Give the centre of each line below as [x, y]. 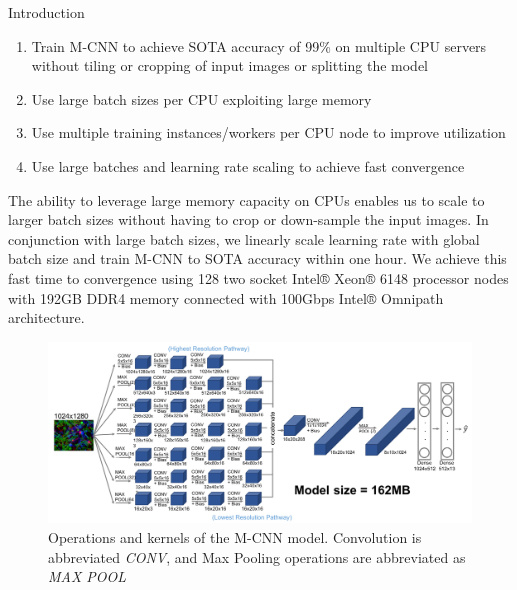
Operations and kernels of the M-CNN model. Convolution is [235, 537]
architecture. [46, 317]
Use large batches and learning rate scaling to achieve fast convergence [248, 165]
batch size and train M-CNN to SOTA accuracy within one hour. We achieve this [257, 258]
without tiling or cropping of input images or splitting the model [230, 65]
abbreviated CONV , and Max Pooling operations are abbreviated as [257, 556]
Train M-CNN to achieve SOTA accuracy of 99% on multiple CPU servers [259, 45]
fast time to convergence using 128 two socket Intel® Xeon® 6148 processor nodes [258, 277]
